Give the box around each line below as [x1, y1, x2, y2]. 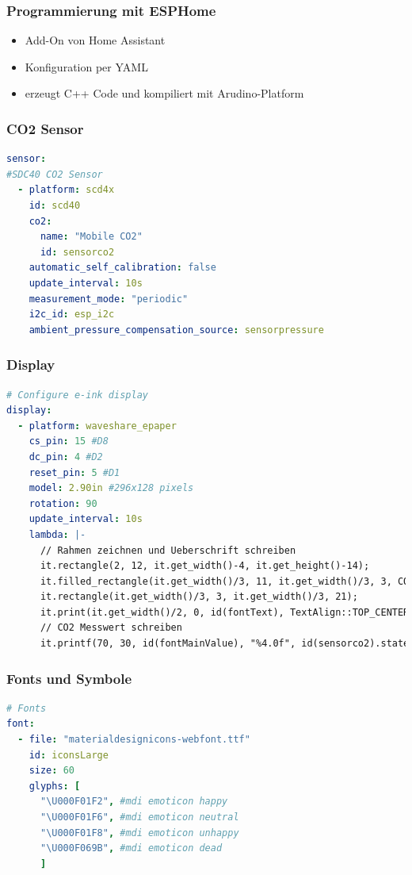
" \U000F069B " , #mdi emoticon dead [40, 842, 223, 854]
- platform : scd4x [17, 184, 115, 196]
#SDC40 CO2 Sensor [6, 168, 103, 180]
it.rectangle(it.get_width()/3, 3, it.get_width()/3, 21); [40, 591, 358, 603]
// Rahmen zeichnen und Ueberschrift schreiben [40, 544, 296, 556]
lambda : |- [29, 528, 86, 540]
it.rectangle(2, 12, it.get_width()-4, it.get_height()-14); [40, 560, 370, 572]
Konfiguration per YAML [25, 58, 148, 75]
